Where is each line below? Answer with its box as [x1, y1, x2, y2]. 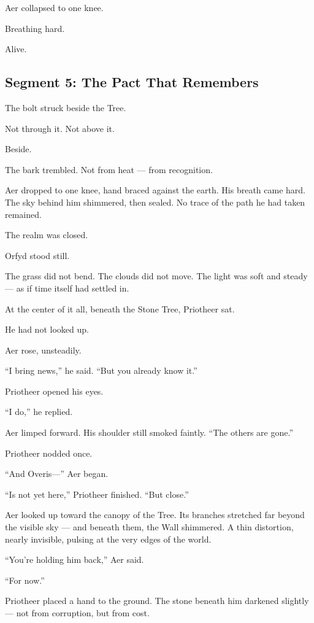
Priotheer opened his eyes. [5, 384, 104, 397]
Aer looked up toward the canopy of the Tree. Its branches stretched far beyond [5, 508, 305, 521]
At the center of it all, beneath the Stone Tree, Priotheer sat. [5, 302, 235, 315]
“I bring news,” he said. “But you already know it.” [5, 364, 197, 377]
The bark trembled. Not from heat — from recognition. [5, 163, 213, 176]
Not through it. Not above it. [5, 122, 115, 134]
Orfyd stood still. [5, 249, 70, 261]
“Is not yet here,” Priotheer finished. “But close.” [5, 487, 189, 500]
